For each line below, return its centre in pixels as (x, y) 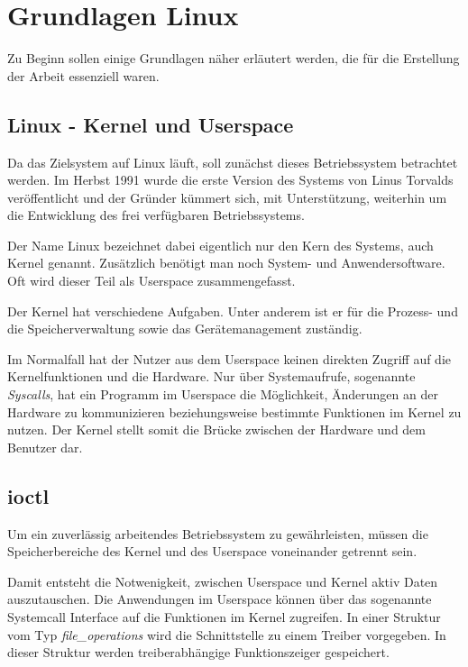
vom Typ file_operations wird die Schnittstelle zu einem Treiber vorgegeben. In (227, 634)
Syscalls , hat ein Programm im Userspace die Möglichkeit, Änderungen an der (223, 394)
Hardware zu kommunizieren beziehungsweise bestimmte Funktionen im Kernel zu (234, 411)
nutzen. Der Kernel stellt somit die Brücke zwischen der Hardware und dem (216, 429)
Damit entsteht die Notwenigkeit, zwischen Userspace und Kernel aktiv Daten (223, 581)
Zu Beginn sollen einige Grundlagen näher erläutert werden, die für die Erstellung (234, 58)
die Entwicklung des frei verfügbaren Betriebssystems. (156, 215)
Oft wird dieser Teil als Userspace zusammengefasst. (151, 281)
